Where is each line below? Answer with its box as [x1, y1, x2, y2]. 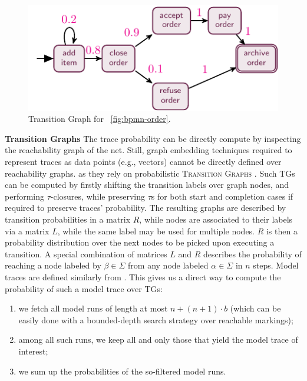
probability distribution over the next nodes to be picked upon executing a [5, 236, 275, 249]
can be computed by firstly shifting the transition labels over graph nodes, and [5, 178, 289, 191]
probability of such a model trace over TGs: [5, 282, 163, 294]
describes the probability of [203, 247, 302, 260]
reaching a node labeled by [5, 259, 101, 271]
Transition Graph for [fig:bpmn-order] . [28, 112, 171, 125]
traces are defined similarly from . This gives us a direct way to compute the [5, 270, 281, 283]
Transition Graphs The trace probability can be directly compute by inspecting [5, 132, 301, 144]
